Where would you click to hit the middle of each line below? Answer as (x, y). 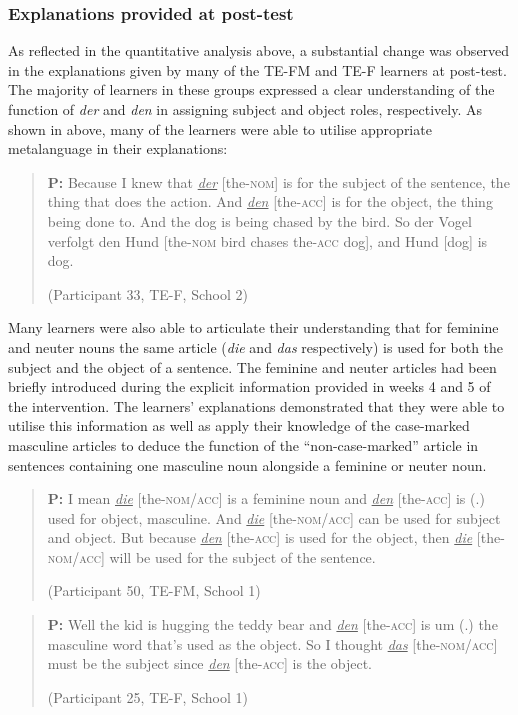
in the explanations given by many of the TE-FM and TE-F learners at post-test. (257, 69)
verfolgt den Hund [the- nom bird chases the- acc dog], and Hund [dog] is (267, 240)
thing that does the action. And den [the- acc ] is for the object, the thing (270, 201)
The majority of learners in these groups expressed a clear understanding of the (251, 89)
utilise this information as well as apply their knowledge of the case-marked (239, 425)
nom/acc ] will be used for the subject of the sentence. (211, 556)
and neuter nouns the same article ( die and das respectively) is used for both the (256, 346)
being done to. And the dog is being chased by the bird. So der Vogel (259, 220)
